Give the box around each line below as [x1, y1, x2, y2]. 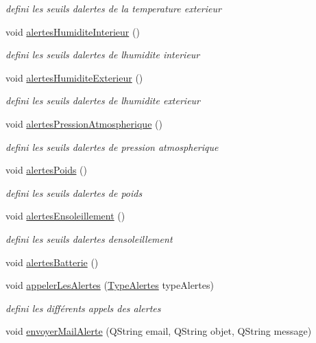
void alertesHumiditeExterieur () [5, 70, 143, 84]
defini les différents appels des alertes [5, 300, 161, 315]
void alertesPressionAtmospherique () [5, 116, 162, 130]
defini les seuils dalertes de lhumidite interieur [5, 47, 200, 62]
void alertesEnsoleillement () [5, 209, 125, 223]
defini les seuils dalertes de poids [5, 185, 143, 200]
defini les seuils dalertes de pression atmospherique [5, 139, 219, 154]
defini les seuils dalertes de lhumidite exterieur [5, 93, 201, 108]
